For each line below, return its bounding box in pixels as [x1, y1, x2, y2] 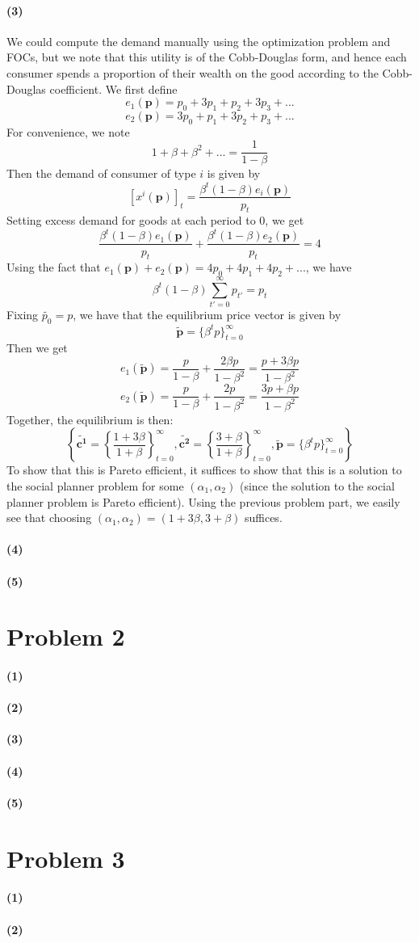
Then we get [6, 339, 68, 356]
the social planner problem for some [6, 477, 184, 494]
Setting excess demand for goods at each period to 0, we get [6, 212, 304, 229]
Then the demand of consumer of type [6, 165, 196, 182]
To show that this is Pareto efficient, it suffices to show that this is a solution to [6, 461, 402, 478]
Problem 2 [6, 620, 125, 653]
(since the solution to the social [239, 477, 395, 494]
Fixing [6, 306, 39, 323]
